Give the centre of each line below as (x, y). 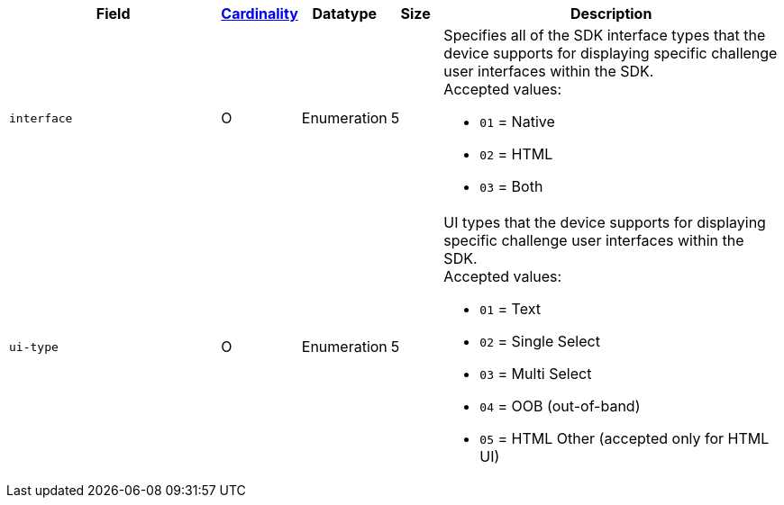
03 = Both (511, 186)
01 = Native (517, 122)
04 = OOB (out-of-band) (560, 406)
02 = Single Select (540, 341)
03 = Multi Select (536, 374)
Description (611, 14)
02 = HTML (516, 154)
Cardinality (260, 14)
